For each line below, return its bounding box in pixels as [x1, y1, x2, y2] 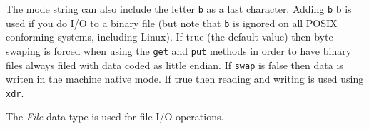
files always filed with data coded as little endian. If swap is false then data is [6, 57, 343, 72]
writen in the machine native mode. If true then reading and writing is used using [6, 71, 364, 86]
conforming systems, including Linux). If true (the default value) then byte [6, 29, 333, 44]
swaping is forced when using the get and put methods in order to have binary [6, 43, 352, 58]
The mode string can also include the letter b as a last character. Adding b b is [6, 1, 352, 16]
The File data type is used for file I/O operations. [6, 109, 224, 124]
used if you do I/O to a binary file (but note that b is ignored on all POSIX [6, 15, 338, 30]
